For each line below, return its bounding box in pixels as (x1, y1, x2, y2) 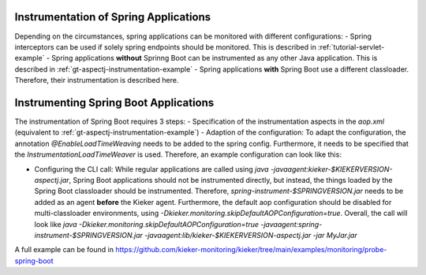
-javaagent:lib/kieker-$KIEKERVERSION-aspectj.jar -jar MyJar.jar (144, 230, 358, 240)
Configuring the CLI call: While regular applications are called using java (34, 164, 269, 173)
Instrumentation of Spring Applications (14, 10, 211, 24)
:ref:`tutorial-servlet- (318, 42, 385, 51)
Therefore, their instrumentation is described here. (14, 76, 179, 85)
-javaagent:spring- (260, 219, 323, 229)
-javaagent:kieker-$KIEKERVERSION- (270, 164, 393, 173)
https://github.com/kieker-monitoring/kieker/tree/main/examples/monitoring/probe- (115, 245, 387, 255)
